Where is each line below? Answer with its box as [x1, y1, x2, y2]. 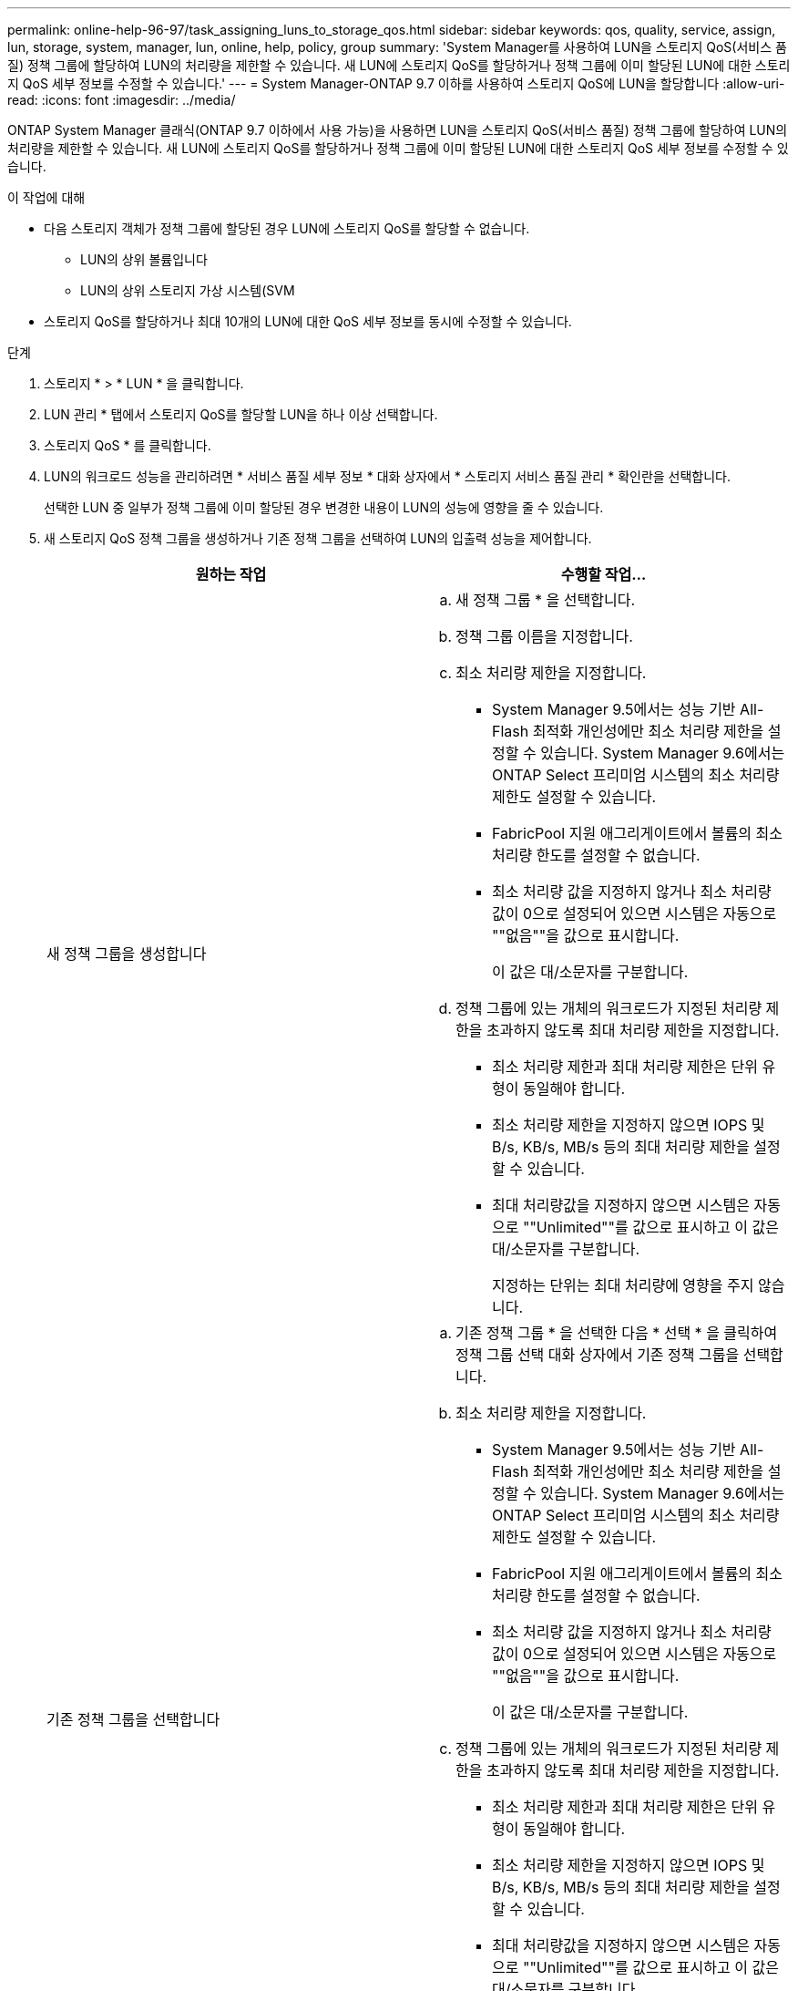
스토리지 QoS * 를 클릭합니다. [44, 438, 211, 453]
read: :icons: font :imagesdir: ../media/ [7, 92, 236, 108]
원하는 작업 [195, 565, 267, 583]
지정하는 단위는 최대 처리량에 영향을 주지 [492, 1276, 754, 1295]
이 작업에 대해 [7, 190, 86, 205]
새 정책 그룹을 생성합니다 [46, 944, 207, 963]
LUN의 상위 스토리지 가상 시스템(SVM [80, 283, 295, 298]
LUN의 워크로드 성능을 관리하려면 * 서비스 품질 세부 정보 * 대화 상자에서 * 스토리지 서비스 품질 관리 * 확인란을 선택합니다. [44, 469, 731, 484]
